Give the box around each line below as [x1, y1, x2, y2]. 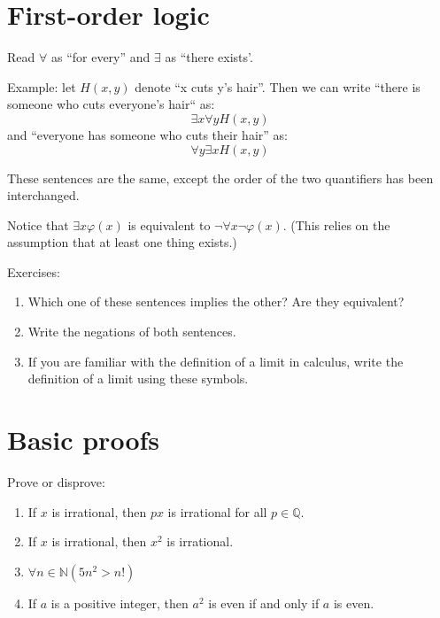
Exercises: [7, 262, 60, 281]
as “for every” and [50, 48, 151, 66]
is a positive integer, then [50, 593, 189, 612]
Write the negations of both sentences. [27, 322, 236, 341]
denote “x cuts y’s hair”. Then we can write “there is [135, 77, 421, 96]
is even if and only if [208, 593, 320, 612]
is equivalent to [127, 215, 211, 234]
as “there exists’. [165, 48, 253, 66]
